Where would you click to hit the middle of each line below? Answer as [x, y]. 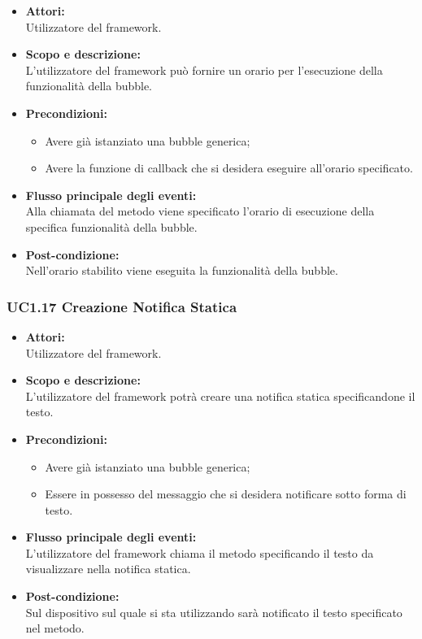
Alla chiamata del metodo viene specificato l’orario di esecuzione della [200, 211]
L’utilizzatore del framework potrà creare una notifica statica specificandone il [220, 396]
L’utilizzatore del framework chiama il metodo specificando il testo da [200, 552]
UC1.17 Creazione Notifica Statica [122, 306]
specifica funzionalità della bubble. [111, 226]
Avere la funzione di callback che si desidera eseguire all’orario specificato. [229, 168]
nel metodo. [55, 628]
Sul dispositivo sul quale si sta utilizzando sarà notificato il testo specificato [214, 612]
